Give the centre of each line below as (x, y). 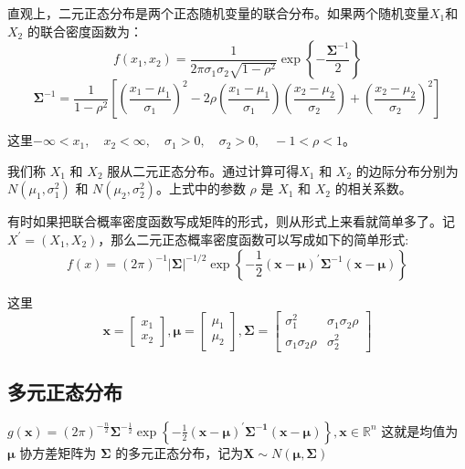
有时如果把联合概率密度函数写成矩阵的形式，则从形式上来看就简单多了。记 (231, 221)
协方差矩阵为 (58, 452)
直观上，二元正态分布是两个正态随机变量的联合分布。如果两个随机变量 (218, 13)
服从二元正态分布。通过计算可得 (203, 170)
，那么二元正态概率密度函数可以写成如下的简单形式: (254, 239)
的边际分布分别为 (407, 170)
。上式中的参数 (201, 188)
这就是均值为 (420, 430)
